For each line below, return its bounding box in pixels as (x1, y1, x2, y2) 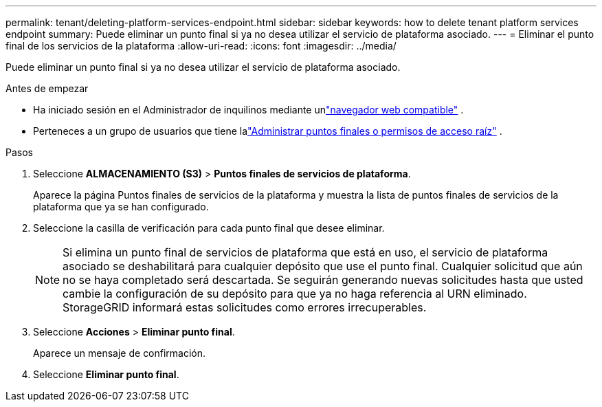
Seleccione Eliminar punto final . (33, 368, 179, 380)
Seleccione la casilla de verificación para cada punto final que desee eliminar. (33, 222, 385, 234)
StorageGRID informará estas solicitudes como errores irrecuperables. (63, 300, 427, 314)
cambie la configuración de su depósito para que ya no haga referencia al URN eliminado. (63, 287, 527, 300)
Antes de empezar (5, 82, 89, 94)
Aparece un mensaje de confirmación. (33, 347, 206, 359)
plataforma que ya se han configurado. (33, 201, 209, 212)
